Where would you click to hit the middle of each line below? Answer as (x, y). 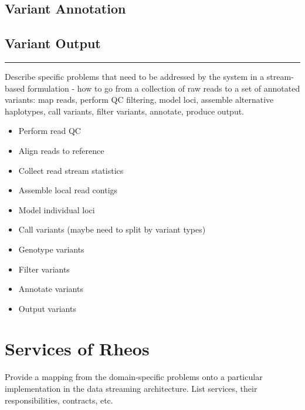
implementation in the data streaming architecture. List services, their (131, 389)
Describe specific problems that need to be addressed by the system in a (135, 76)
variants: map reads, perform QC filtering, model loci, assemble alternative (139, 100)
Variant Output (53, 43)
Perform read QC (50, 131)
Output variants (47, 308)
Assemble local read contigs (68, 190)
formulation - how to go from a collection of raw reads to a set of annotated (164, 88)
